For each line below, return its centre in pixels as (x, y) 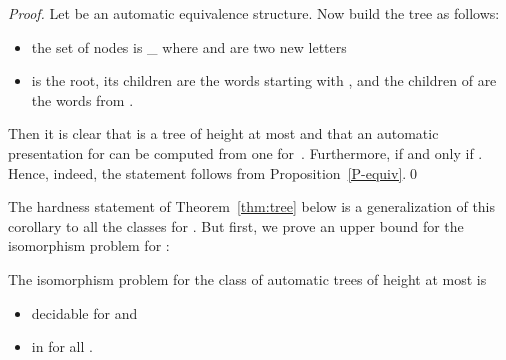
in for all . (62, 346)
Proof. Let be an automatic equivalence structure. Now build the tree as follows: (254, 13)
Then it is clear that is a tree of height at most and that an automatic (223, 133)
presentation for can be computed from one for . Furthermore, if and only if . (245, 152)
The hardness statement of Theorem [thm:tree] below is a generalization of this (252, 206)
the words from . (82, 99)
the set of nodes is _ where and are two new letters (189, 46)
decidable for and (84, 312)
